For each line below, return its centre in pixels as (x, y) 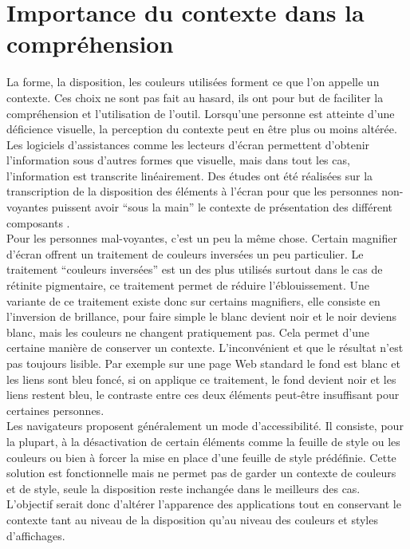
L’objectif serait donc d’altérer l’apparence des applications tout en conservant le (204, 504)
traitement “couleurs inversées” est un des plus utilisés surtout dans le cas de (195, 269)
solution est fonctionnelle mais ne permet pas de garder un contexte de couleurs (201, 473)
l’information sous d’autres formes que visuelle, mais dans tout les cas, (178, 160)
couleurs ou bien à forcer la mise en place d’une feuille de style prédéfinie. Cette (201, 457)
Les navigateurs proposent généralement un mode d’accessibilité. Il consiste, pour (205, 426)
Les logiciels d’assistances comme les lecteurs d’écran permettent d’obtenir (188, 144)
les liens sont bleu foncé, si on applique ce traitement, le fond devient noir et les (201, 379)
